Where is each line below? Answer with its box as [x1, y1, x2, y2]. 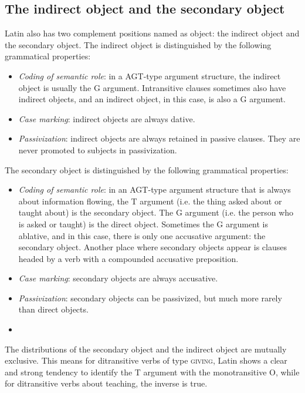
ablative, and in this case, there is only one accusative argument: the [18, 229, 266, 241]
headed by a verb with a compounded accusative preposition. [18, 252, 239, 264]
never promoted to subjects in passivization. [18, 143, 177, 156]
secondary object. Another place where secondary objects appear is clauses [18, 241, 287, 253]
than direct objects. [18, 303, 89, 315]
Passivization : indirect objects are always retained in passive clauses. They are [18, 132, 300, 145]
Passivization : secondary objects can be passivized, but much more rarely [18, 291, 282, 304]
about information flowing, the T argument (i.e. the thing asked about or [18, 194, 282, 207]
